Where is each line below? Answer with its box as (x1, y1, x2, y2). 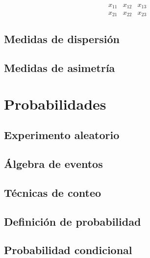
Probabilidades (4, 94, 106, 114)
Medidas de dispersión (4, 31, 120, 47)
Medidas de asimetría (4, 60, 115, 75)
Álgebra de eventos (4, 156, 103, 171)
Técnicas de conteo (4, 185, 101, 200)
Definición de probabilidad (4, 213, 141, 229)
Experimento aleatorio (4, 127, 120, 142)
